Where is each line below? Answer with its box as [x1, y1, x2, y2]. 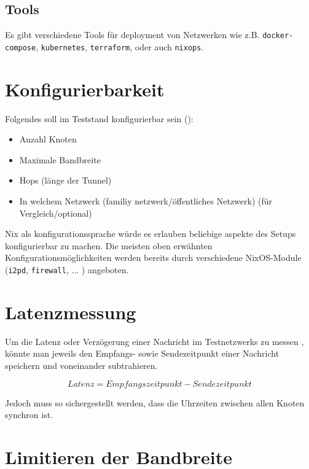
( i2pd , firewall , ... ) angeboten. [5, 263, 129, 276]
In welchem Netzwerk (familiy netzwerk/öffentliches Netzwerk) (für [19, 195, 273, 207]
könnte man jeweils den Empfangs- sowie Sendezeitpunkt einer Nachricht [5, 347, 280, 360]
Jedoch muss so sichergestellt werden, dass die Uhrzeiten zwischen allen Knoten [5, 396, 305, 409]
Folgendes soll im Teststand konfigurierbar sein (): [5, 112, 194, 125]
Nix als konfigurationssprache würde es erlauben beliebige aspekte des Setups [5, 227, 296, 240]
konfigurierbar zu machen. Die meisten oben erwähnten [5, 239, 213, 252]
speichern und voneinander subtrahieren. [5, 359, 158, 371]
